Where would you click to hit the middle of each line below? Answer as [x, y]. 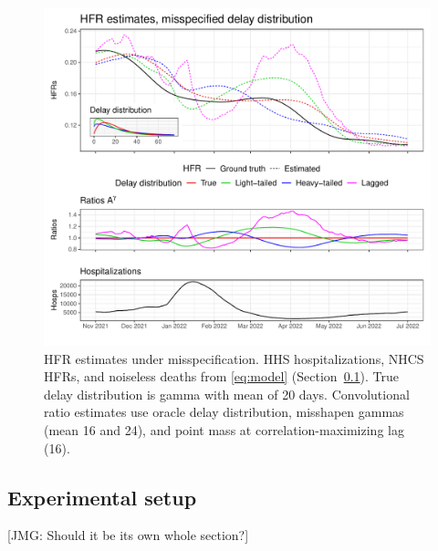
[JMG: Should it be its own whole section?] [128, 535]
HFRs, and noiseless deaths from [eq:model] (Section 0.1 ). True [221, 376]
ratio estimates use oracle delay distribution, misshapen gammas [224, 412]
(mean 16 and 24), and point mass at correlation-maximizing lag [224, 429]
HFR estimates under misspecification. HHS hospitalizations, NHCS [234, 358]
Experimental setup [102, 497]
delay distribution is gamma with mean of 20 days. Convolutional [227, 394]
